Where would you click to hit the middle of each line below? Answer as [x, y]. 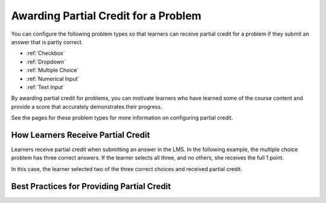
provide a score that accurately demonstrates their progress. [87, 106]
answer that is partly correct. [47, 42]
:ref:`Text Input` [46, 87]
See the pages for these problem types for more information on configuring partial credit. [122, 118]
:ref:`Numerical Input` [53, 79]
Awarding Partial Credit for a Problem [106, 16]
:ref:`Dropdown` [46, 62]
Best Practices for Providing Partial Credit [91, 186]
